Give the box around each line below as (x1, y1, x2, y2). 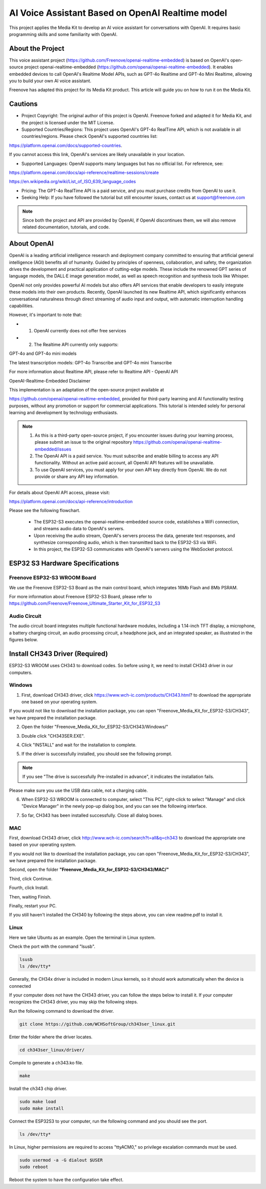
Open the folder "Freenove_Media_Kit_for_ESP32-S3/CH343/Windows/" (21, 724, 168, 730)
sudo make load (19, 1098, 56, 1104)
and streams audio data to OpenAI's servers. (33, 526, 125, 532)
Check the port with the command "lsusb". (9, 943, 96, 949)
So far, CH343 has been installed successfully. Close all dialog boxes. (21, 812, 163, 818)
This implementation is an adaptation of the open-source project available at (9, 386, 165, 392)
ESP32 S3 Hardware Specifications (9, 559, 119, 568)
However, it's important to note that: (9, 312, 82, 318)
